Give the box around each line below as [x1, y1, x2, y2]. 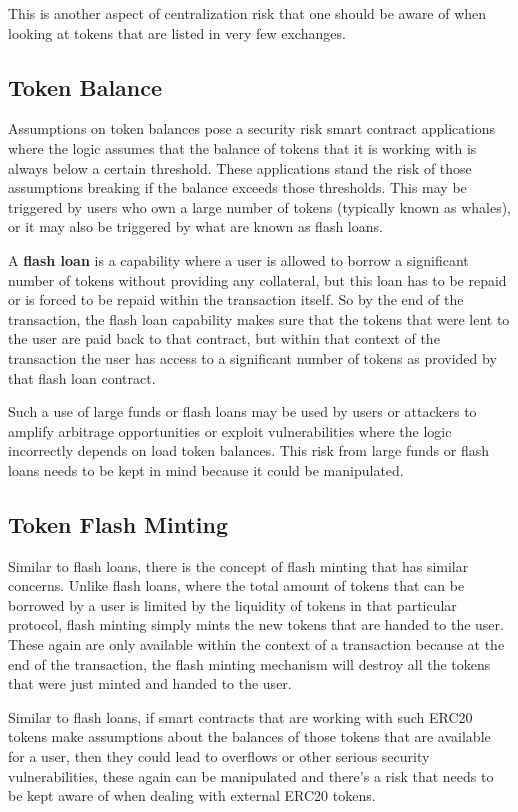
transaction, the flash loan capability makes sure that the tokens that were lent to [8, 308, 510, 329]
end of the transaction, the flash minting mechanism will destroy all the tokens [8, 653, 491, 674]
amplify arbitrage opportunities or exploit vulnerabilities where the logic [8, 420, 452, 441]
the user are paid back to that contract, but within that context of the [8, 328, 440, 349]
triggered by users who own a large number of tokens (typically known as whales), [8, 196, 512, 217]
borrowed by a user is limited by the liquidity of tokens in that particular [8, 594, 457, 615]
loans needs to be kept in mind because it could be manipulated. [8, 459, 404, 480]
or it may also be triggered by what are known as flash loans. [8, 216, 383, 237]
